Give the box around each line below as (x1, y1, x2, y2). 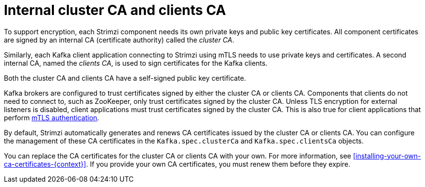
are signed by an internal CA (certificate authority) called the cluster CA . (4, 35, 234, 44)
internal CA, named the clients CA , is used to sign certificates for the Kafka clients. (4, 58, 268, 67)
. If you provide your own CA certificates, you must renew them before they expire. (86, 159, 351, 168)
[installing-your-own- (353, 151, 421, 160)
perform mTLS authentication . (4, 113, 99, 122)
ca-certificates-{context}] (4, 159, 86, 168)
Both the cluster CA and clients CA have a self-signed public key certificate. (4, 73, 246, 82)
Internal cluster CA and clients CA (4, 2, 226, 18)
